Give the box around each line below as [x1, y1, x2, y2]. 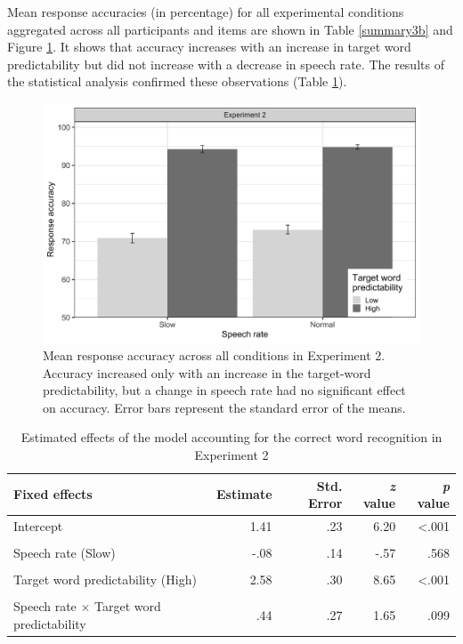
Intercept [13, 517, 63, 535]
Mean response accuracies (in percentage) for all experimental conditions [7, 3, 404, 20]
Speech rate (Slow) [13, 543, 116, 562]
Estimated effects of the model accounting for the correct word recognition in [20, 428, 443, 447]
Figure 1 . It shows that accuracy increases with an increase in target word [7, 37, 411, 56]
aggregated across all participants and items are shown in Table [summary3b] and [7, 20, 453, 38]
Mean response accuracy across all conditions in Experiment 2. [43, 346, 386, 365]
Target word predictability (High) [13, 570, 197, 589]
